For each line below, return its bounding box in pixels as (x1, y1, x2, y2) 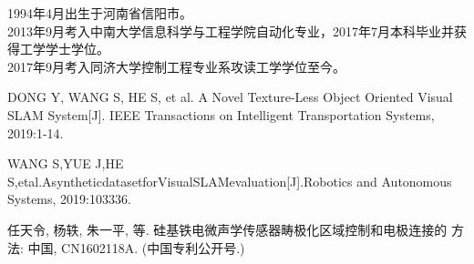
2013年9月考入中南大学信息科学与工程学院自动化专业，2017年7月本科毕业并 (7, 21, 454, 40)
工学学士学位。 (19, 39, 109, 58)
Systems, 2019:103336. (7, 189, 131, 208)
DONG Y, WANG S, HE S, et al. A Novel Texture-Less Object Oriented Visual (7, 87, 453, 107)
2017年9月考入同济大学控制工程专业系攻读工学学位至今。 (7, 56, 345, 76)
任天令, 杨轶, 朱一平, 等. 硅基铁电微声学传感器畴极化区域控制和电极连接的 (7, 219, 448, 239)
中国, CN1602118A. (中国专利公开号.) (27, 238, 245, 257)
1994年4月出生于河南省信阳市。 (7, 4, 192, 22)
